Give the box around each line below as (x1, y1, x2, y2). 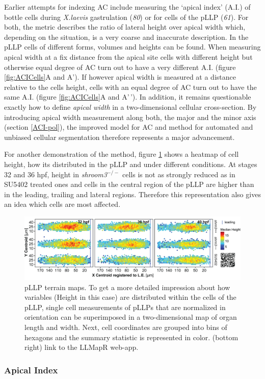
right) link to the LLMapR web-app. (24, 342, 139, 352)
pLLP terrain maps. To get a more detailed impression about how (24, 281, 230, 292)
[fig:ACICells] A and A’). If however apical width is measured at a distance (4, 72, 236, 82)
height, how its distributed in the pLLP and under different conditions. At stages (4, 158, 257, 169)
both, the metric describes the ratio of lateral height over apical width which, (4, 21, 246, 32)
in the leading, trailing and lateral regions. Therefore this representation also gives (4, 188, 261, 199)
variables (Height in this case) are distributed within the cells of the (24, 292, 236, 302)
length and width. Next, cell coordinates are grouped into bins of (24, 322, 227, 333)
